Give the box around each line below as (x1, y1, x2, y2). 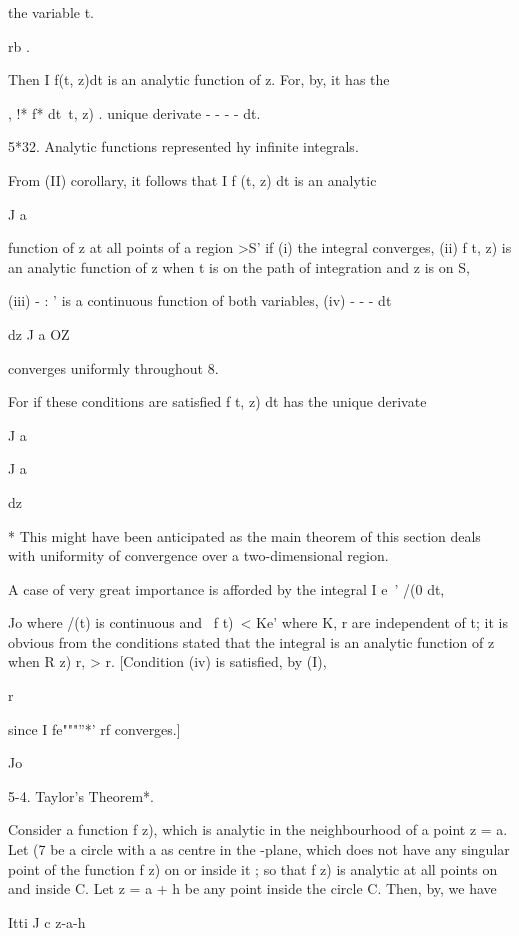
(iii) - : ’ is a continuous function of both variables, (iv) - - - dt (8, 290, 392, 311)
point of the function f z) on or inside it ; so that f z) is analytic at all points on (8, 858, 498, 879)
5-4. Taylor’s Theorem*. (8, 785, 154, 806)
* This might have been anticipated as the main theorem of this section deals (8, 525, 481, 546)
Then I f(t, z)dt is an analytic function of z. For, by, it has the (8, 69, 390, 90)
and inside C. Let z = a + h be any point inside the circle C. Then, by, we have (8, 878, 497, 899)
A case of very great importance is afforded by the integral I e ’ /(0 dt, (8, 578, 445, 599)
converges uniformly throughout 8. (8, 357, 219, 378)
